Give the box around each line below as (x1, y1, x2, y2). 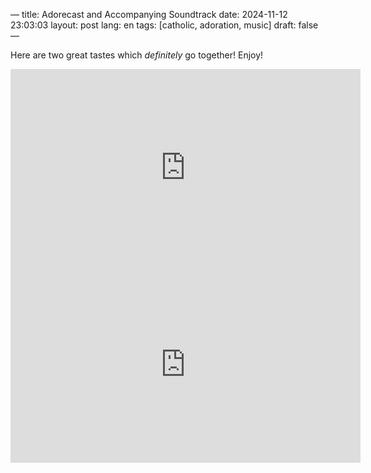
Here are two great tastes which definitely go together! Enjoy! (10, 49, 264, 61)
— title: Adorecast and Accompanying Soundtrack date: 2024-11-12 (10, 9, 288, 20)
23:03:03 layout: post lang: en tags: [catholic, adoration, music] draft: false (10, 19, 319, 31)
